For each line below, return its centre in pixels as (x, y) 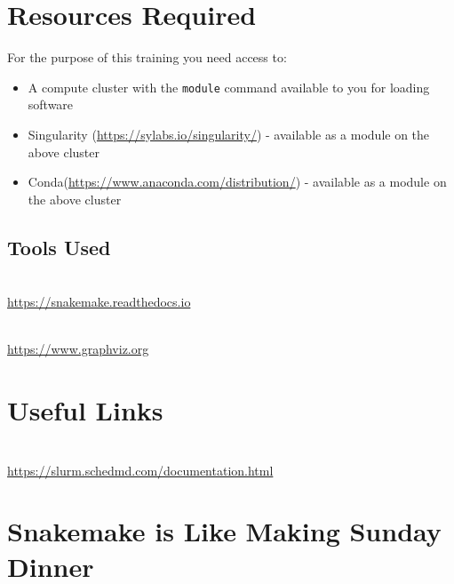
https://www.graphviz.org (78, 349)
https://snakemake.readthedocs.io (99, 302)
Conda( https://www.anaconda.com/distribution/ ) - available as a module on (237, 182)
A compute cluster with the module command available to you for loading (229, 87)
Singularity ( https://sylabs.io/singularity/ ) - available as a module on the (229, 134)
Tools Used (59, 247)
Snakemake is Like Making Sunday (224, 531)
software (51, 104)
